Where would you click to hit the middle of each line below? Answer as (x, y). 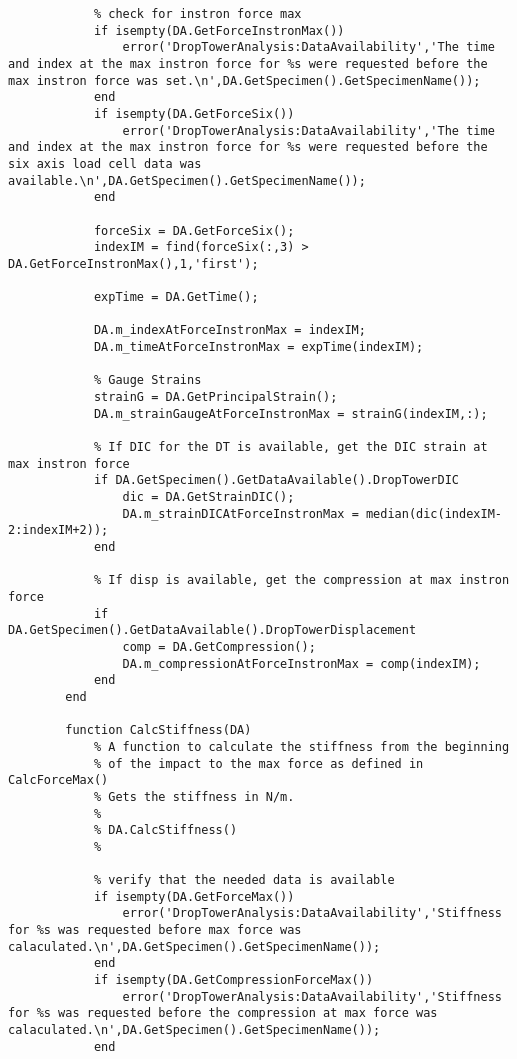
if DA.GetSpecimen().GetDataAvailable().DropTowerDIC (276, 480)
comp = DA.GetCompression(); (219, 646)
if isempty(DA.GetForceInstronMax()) (219, 30)
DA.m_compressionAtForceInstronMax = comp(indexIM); (301, 663)
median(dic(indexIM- (433, 513)
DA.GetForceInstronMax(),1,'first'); (133, 263)
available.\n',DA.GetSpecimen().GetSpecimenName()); (187, 180)
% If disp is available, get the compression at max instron (301, 580)
